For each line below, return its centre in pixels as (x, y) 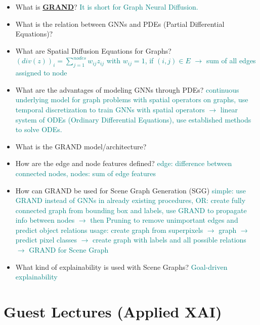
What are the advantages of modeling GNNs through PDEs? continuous (127, 89)
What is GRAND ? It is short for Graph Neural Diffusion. (107, 7)
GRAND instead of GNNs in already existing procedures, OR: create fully (131, 200)
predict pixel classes (46, 240)
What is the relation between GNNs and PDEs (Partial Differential (120, 24)
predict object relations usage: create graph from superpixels (109, 230)
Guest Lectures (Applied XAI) (113, 312)
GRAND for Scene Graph (69, 250)
